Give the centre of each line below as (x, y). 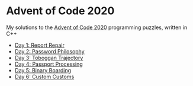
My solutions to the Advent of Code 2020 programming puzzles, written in (97, 27)
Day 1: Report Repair (40, 45)
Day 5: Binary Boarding (43, 70)
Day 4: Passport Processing (49, 64)
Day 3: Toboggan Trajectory (49, 58)
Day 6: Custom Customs (44, 77)
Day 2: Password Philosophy (49, 51)
